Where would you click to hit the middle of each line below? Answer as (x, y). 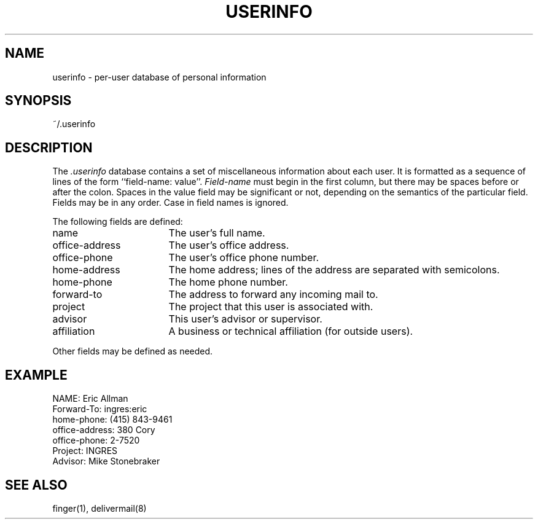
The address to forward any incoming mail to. (273, 295)
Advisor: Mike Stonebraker (106, 461)
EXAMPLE (36, 375)
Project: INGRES (85, 451)
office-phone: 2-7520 (96, 440)
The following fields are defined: (118, 222)
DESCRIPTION (49, 147)
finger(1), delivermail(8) (99, 508)
